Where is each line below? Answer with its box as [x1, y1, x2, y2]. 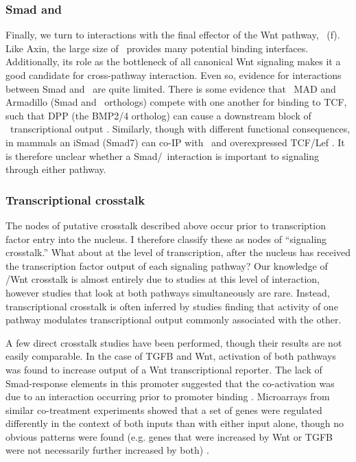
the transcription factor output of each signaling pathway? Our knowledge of [5, 258, 328, 273]
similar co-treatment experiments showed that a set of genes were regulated [5, 402, 322, 417]
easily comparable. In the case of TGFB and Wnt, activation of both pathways [5, 349, 336, 363]
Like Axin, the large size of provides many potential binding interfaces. [5, 41, 309, 55]
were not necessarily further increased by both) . [5, 443, 209, 457]
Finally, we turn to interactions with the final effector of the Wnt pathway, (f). [5, 27, 340, 42]
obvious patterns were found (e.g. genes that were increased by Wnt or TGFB [5, 429, 333, 443]
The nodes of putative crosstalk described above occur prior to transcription [5, 218, 326, 232]
